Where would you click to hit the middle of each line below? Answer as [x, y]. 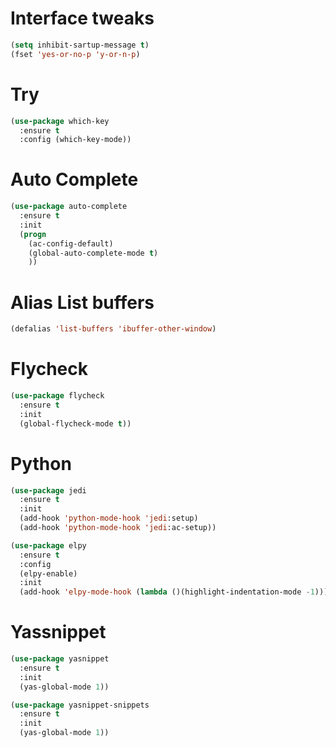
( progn [33, 234]
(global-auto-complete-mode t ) [93, 253]
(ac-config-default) [71, 243]
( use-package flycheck [57, 396]
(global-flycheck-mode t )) [75, 423]
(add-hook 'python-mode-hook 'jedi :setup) [109, 518]
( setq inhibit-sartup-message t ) [80, 45]
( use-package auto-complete [69, 207]
